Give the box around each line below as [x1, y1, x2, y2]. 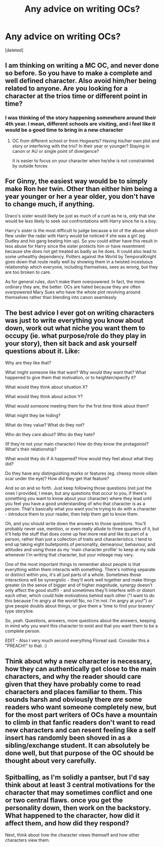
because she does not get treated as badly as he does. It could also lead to [5, 248, 157, 254]
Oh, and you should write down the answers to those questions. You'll [5, 521, 146, 527]
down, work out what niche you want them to [5, 324, 145, 332]
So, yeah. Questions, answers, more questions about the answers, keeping [5, 618, 156, 624]
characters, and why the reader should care [5, 672, 141, 680]
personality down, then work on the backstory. [5, 804, 151, 812]
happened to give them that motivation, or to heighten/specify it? [5, 375, 136, 381]
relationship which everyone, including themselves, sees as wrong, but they [5, 264, 158, 270]
